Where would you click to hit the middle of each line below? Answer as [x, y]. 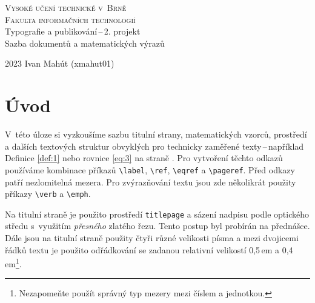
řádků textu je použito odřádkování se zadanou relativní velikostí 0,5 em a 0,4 [149, 249]
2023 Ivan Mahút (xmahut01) [60, 63]
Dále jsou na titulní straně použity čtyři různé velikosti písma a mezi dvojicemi [152, 238]
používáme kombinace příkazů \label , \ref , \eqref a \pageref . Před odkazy [150, 169]
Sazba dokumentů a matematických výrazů [85, 43]
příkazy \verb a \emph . [48, 194]
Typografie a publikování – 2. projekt [73, 31]
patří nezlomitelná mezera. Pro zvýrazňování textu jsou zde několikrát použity [151, 181]
